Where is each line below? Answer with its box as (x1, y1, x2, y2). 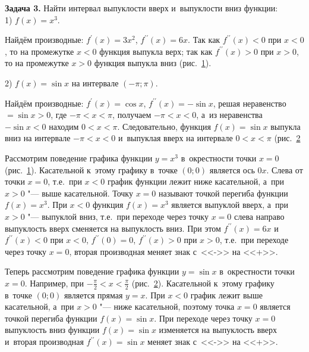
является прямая (64, 288, 123, 301)
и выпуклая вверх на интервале (118, 132, 233, 144)
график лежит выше (190, 288, 263, 301)
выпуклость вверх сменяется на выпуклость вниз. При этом (5, 222, 221, 234)
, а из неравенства (196, 108, 263, 121)
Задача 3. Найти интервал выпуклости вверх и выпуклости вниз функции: (5, 2, 278, 14)
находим (49, 120, 79, 132)
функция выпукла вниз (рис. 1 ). (94, 57, 212, 69)
